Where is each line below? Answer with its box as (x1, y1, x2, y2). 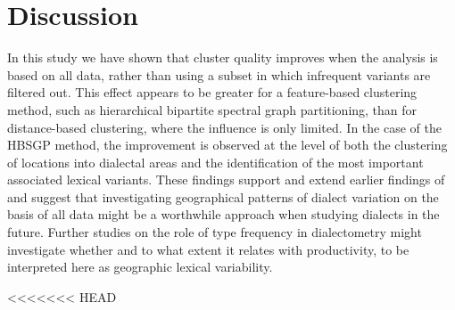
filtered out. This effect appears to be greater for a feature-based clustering (7, 83, 418, 102)
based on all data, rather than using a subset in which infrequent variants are (7, 65, 431, 84)
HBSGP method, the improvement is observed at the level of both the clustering (7, 135, 448, 154)
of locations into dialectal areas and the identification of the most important (7, 152, 424, 171)
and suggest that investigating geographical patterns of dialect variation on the (7, 187, 439, 206)
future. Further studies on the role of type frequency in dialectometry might (7, 223, 422, 241)
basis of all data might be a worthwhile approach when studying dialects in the (7, 205, 440, 224)
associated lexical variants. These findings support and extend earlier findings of (7, 170, 445, 189)
